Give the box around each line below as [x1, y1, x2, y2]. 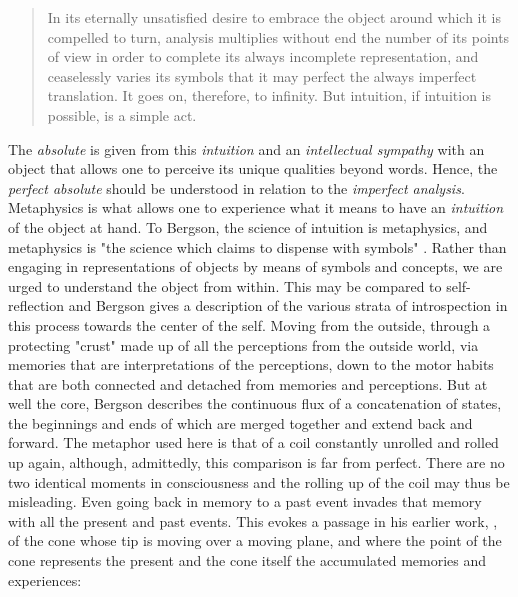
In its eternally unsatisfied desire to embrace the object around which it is [47, 7, 501, 27]
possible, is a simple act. [47, 104, 197, 125]
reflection [8, 295, 65, 316]
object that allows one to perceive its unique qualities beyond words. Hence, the [8, 158, 498, 179]
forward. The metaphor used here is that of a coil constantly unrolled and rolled [8, 432, 499, 453]
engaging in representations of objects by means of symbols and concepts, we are [8, 256, 503, 277]
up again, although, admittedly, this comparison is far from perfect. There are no [8, 452, 505, 473]
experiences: [8, 569, 82, 590]
